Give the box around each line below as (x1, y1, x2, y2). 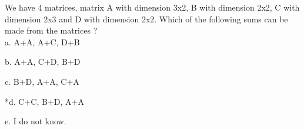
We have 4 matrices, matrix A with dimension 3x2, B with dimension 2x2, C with (5, 1, 300, 13)
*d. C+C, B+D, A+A (5, 95, 84, 107)
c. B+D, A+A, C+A (5, 75, 79, 87)
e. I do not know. (5, 115, 66, 127)
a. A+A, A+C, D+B (5, 35, 80, 48)
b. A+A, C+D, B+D (5, 55, 81, 68)
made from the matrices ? (5, 24, 98, 37)
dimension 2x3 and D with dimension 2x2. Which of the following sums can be (5, 12, 288, 25)
